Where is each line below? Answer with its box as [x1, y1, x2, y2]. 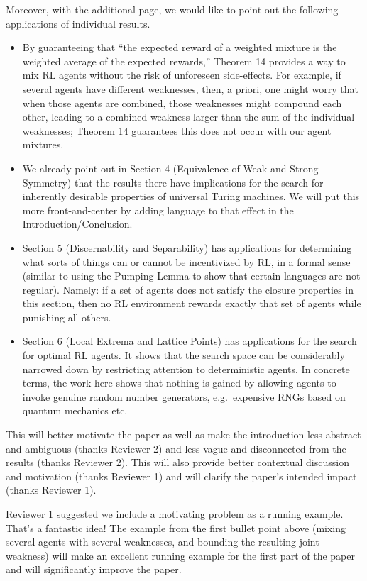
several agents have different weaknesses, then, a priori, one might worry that [22, 81, 358, 96]
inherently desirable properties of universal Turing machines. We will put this [22, 189, 360, 204]
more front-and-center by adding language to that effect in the [22, 202, 294, 217]
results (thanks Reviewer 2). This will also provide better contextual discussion [6, 455, 349, 470]
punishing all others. [22, 309, 111, 324]
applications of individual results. [6, 16, 150, 31]
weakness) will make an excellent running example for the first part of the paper [6, 548, 355, 563]
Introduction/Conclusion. [22, 216, 133, 231]
